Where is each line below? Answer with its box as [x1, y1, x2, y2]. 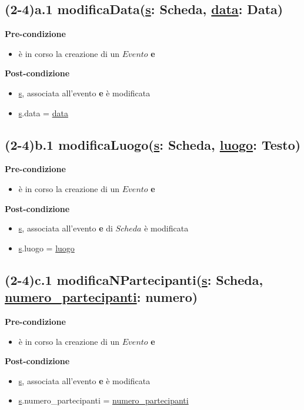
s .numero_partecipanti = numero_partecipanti [18, 394, 189, 406]
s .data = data [18, 106, 68, 119]
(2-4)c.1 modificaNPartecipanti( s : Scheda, [5, 270, 263, 288]
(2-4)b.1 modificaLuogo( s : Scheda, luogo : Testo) [5, 135, 301, 153]
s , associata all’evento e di [18, 222, 113, 234]
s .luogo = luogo [18, 241, 75, 254]
